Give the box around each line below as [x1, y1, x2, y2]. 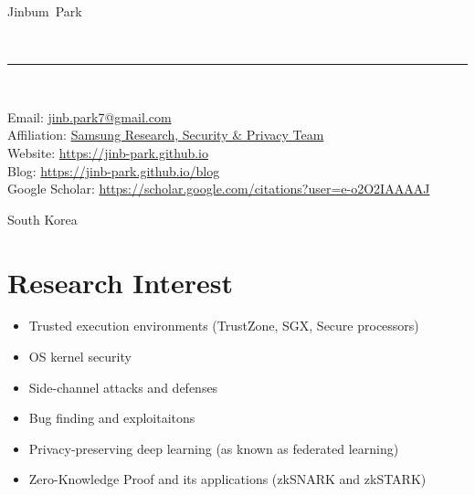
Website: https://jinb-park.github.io [7, 142, 208, 162]
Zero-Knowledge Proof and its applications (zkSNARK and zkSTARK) [28, 469, 427, 489]
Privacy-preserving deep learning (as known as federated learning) [28, 438, 399, 458]
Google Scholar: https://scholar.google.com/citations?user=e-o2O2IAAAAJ [7, 179, 430, 198]
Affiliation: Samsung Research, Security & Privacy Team [7, 125, 324, 144]
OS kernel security [28, 347, 132, 366]
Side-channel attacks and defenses [28, 377, 218, 396]
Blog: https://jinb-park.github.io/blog [7, 161, 220, 180]
